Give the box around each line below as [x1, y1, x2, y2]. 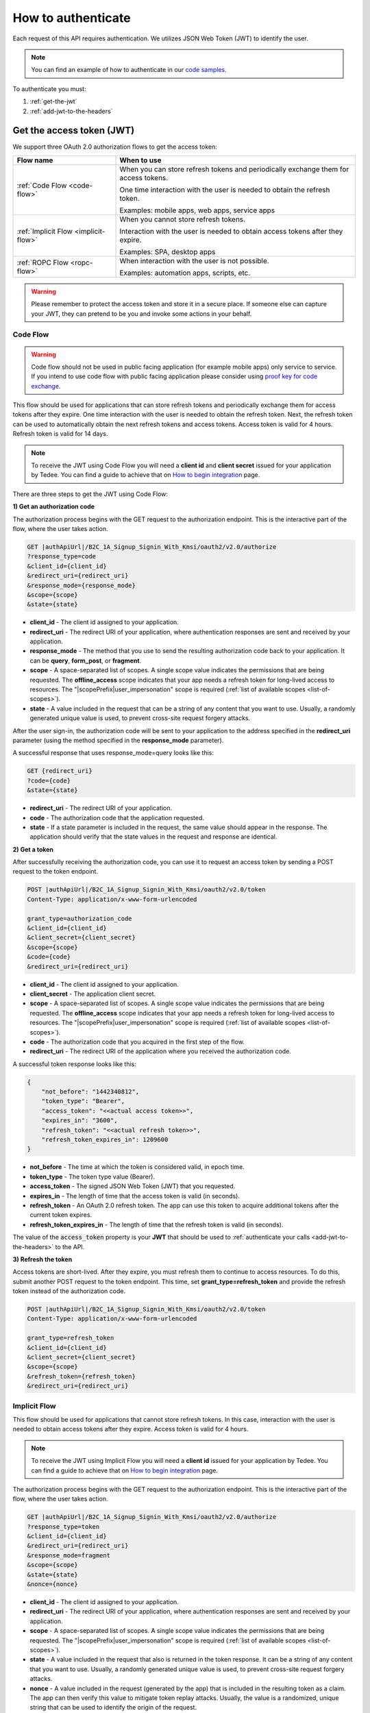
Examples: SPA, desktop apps [119, 247, 216, 256]
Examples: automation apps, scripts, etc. [119, 268, 251, 278]
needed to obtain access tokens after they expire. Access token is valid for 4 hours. [12, 1425, 249, 1433]
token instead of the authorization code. [12, 1287, 126, 1295]
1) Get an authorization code [12, 502, 95, 510]
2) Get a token [12, 845, 54, 853]
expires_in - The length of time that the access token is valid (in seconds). [29, 1192, 240, 1200]
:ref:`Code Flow [16, 180, 67, 190]
